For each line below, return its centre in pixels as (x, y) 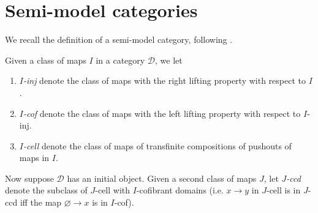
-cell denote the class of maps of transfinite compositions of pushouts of (157, 145)
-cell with (113, 190)
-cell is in (283, 190)
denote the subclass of (46, 190)
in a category (120, 60)
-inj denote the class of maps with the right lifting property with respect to (164, 80)
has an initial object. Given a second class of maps (162, 178)
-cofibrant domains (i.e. (180, 190)
